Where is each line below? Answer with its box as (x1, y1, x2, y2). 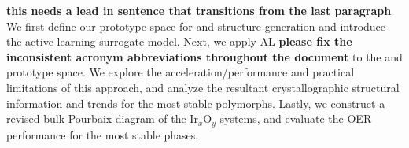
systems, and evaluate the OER (219, 110, 372, 127)
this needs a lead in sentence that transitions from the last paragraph (6, 2, 392, 18)
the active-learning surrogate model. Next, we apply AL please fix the (6, 33, 352, 50)
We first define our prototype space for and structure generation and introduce (6, 17, 386, 34)
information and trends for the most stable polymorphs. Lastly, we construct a (6, 94, 385, 111)
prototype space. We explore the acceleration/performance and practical (6, 64, 355, 80)
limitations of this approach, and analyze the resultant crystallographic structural (6, 79, 400, 95)
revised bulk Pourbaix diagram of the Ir (6, 110, 198, 127)
